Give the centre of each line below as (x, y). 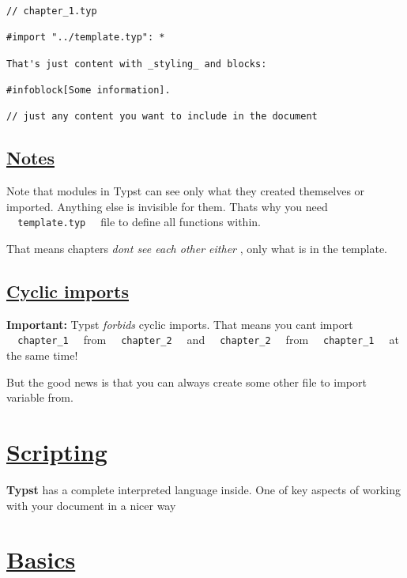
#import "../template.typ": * (86, 38)
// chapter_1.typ (52, 11)
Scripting (57, 451)
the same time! (42, 355)
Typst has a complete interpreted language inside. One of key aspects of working (203, 489)
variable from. (40, 397)
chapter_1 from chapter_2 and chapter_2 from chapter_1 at (208, 340)
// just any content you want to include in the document (162, 117)
